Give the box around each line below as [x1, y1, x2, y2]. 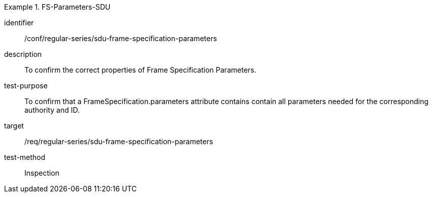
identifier [4, 18, 34, 27]
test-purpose [4, 81, 48, 90]
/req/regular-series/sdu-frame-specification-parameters [24, 137, 213, 146]
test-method [4, 153, 45, 161]
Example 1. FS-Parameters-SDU [4, 3, 111, 11]
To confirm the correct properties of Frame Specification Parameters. [24, 65, 257, 74]
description [4, 50, 42, 58]
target [4, 121, 24, 130]
